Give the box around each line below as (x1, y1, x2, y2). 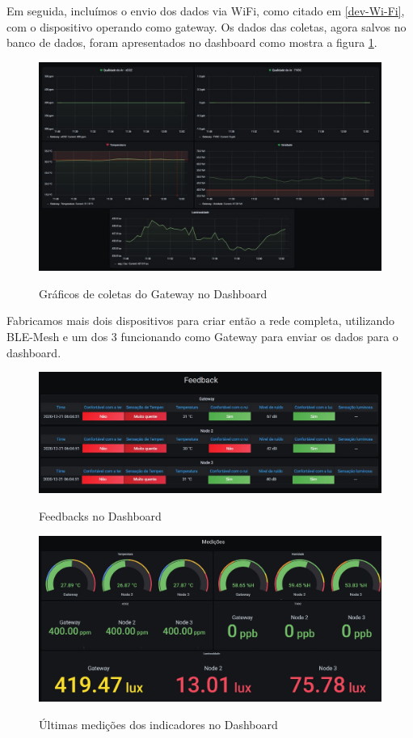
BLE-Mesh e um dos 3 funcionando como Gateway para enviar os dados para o (6, 327, 398, 344)
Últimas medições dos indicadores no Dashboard (39, 715, 278, 732)
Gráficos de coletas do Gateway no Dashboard (39, 285, 268, 302)
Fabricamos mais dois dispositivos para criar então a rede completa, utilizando (6, 312, 394, 329)
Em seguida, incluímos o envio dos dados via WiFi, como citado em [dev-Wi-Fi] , (6, 2, 405, 19)
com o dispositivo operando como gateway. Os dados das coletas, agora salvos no (6, 18, 407, 35)
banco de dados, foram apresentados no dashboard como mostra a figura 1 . (6, 34, 377, 51)
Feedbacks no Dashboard (39, 508, 162, 525)
